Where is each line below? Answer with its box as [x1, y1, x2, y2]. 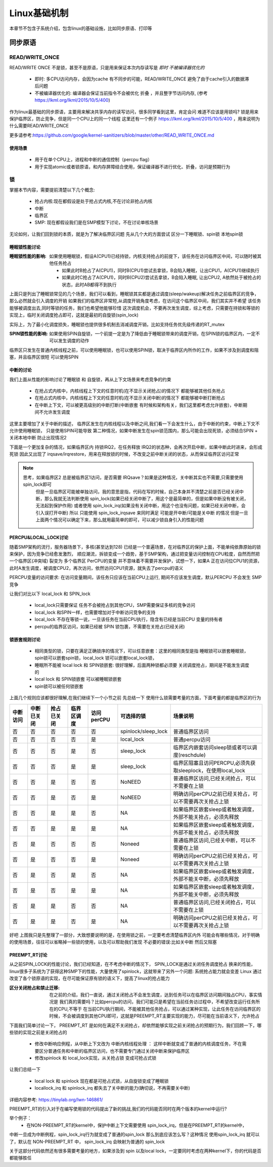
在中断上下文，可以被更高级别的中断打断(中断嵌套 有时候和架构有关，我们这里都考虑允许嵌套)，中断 [34, 402, 243, 408]
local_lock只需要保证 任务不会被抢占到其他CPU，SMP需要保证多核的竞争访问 [34, 602, 196, 608]
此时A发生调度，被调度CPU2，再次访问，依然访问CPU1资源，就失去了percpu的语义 [9, 565, 184, 571]
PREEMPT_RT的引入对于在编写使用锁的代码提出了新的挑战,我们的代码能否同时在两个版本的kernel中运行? [9, 1106, 227, 1112]
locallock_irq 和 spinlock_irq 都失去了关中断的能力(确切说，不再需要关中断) [34, 1085, 191, 1091]
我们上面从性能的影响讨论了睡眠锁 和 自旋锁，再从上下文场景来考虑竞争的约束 [9, 376, 171, 382]
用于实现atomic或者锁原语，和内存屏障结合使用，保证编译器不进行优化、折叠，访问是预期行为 [34, 163, 231, 169]
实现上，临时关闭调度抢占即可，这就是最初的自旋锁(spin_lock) [9, 312, 139, 318]
